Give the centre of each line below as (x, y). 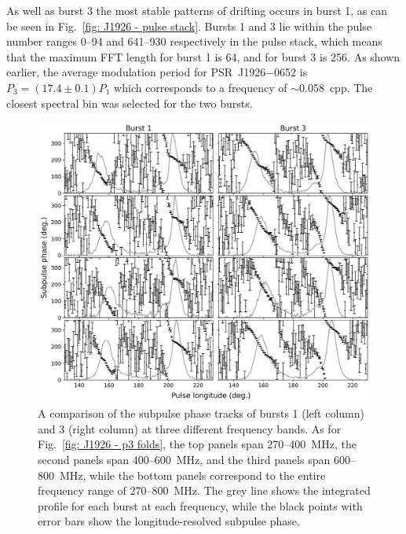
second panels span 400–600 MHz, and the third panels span (184, 460)
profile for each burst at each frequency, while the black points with (200, 505)
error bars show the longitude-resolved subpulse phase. (169, 521)
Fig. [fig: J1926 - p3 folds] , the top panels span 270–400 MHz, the (197, 444)
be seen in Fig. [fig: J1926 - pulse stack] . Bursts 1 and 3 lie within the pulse (189, 26)
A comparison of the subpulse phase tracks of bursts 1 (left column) (201, 413)
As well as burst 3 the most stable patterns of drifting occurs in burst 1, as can (197, 10)
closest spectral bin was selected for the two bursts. (130, 103)
